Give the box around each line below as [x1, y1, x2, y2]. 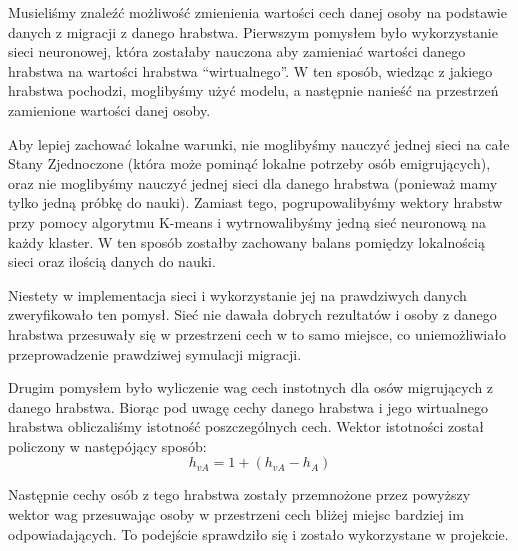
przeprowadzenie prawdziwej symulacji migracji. [8, 343, 302, 364]
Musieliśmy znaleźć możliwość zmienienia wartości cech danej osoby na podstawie [8, 2, 507, 22]
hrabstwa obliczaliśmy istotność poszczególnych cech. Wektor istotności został [8, 416, 484, 437]
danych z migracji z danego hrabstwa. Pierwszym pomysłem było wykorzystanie [8, 21, 498, 42]
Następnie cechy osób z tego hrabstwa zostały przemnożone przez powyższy [8, 484, 471, 505]
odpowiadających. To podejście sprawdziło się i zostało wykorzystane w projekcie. [8, 523, 509, 544]
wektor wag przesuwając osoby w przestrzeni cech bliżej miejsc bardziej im [8, 504, 464, 525]
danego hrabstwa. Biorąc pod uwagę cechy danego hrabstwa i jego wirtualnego [8, 396, 488, 417]
